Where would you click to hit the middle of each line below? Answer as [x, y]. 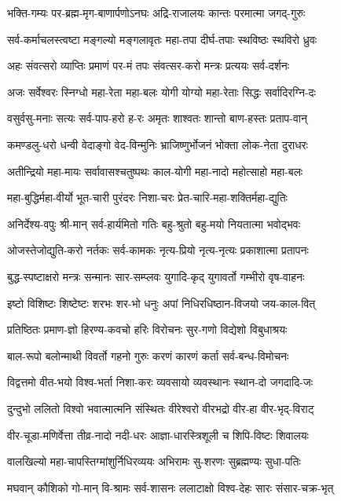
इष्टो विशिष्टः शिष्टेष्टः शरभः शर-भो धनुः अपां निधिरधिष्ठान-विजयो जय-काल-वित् [161, 303]
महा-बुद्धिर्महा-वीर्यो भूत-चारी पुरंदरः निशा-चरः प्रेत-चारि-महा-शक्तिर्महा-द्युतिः [147, 197]
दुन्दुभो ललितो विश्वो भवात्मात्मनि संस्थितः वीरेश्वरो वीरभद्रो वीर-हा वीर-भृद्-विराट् [161, 408]
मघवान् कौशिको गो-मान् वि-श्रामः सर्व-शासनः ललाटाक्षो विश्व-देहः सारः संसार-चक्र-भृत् [170, 487]
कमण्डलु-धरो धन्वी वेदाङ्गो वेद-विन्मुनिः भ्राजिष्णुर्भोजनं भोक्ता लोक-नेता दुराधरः [158, 144]
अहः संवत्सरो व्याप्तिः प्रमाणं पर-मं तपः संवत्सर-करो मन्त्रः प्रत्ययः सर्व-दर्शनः [148, 66]
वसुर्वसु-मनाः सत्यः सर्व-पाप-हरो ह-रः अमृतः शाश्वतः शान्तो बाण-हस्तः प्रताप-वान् [157, 118]
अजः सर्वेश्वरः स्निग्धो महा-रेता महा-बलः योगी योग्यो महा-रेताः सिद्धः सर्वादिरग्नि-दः [161, 91]
